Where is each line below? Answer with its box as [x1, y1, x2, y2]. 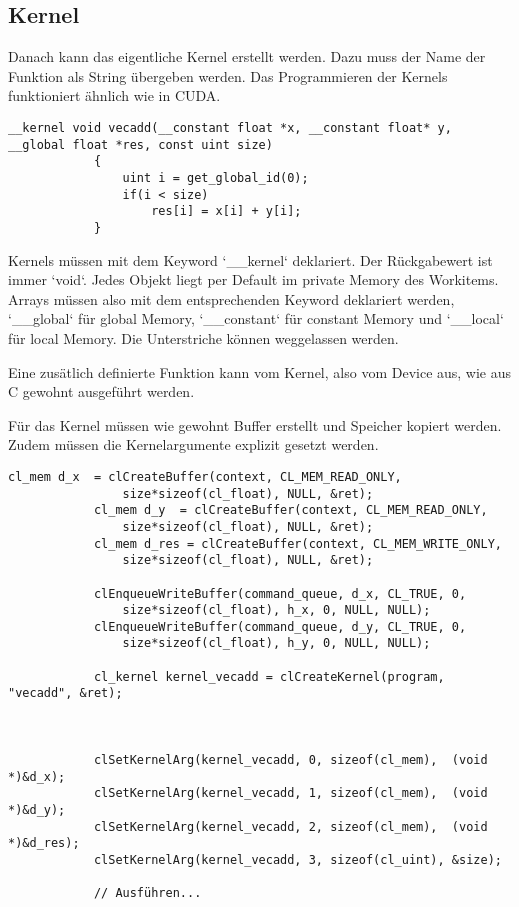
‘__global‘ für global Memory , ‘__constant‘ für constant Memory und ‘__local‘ [8, 308, 504, 329]
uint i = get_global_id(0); [122, 170, 309, 185]
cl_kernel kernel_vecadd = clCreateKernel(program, [93, 669, 445, 684]
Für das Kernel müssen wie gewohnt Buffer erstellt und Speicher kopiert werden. [8, 414, 502, 435]
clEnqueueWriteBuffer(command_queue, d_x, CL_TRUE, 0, [93, 586, 467, 601]
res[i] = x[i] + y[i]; [151, 204, 302, 219]
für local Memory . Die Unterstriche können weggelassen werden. [8, 327, 399, 348]
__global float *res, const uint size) [8, 137, 273, 152]
